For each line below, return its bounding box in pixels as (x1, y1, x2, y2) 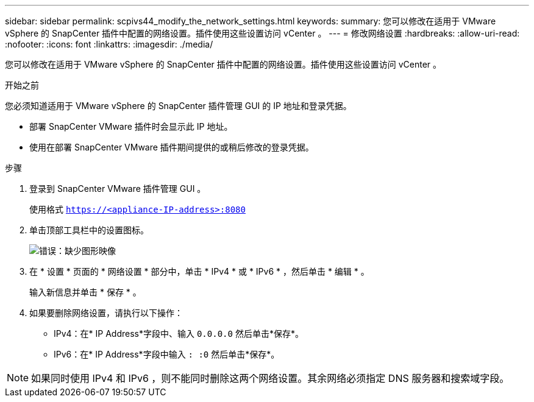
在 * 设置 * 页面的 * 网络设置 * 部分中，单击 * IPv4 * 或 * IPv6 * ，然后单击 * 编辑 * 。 (29, 266, 369, 277)
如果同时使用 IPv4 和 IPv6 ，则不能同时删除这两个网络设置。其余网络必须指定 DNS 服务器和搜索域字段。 (31, 372, 510, 384)
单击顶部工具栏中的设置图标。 (29, 225, 149, 235)
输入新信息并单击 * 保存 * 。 (29, 287, 141, 297)
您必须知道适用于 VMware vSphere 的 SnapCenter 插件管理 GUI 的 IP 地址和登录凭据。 (5, 100, 352, 111)
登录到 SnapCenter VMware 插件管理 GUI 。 (29, 183, 206, 194)
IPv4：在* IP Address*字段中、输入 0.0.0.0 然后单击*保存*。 (54, 328, 304, 339)
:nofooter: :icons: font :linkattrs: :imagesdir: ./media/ (5, 39, 213, 49)
